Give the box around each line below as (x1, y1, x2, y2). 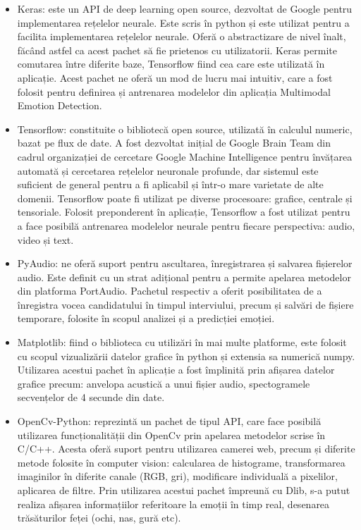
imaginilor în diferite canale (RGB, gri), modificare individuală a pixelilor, (17, 469, 338, 483)
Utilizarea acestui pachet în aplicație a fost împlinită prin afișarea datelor (17, 362, 335, 377)
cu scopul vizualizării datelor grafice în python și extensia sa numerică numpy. (17, 348, 355, 363)
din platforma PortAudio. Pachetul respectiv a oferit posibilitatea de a (17, 283, 322, 298)
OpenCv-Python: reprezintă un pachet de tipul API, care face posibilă (17, 414, 322, 429)
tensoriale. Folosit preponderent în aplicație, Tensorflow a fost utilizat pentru (17, 204, 350, 219)
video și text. (17, 232, 74, 247)
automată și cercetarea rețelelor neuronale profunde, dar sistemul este (17, 163, 319, 178)
